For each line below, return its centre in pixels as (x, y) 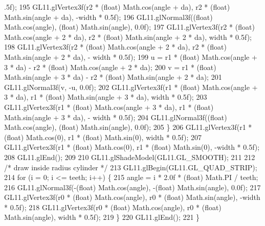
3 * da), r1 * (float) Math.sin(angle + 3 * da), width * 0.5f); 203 (106, 97)
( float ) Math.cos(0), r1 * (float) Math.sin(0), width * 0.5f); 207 (103, 137)
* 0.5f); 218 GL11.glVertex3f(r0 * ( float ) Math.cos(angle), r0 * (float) (113, 207)
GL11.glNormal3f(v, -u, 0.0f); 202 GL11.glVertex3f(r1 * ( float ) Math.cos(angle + (131, 87)
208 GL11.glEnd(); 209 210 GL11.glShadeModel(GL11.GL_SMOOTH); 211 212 (130, 157)
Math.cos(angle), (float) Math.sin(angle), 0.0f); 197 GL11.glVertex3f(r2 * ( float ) (129, 27)
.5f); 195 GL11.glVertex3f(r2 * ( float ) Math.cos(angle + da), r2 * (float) (117, 7)
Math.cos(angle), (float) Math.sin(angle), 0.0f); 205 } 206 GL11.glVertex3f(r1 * (128, 127)
